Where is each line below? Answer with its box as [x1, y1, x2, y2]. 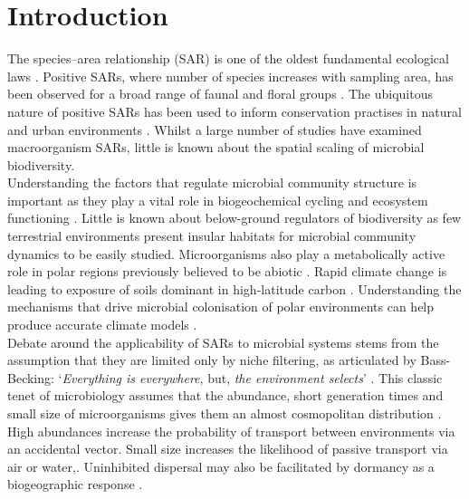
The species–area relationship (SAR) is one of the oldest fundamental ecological [7, 49, 449, 68]
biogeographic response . [7, 475, 143, 494]
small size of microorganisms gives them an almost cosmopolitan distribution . [7, 404, 442, 422]
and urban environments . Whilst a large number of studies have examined [7, 120, 422, 139]
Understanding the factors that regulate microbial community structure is [7, 173, 417, 192]
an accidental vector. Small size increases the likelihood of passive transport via [7, 439, 448, 458]
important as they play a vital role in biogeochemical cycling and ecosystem [7, 190, 428, 209]
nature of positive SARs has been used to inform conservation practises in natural [7, 101, 462, 120]
